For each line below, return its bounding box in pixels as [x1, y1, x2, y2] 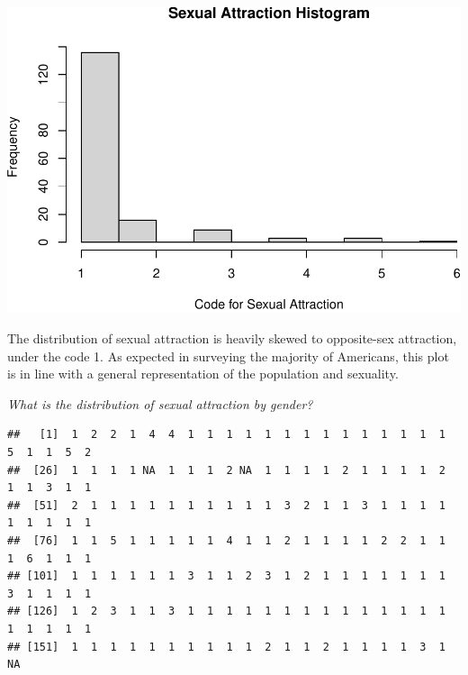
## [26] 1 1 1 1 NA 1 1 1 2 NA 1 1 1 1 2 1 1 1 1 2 [7, 463, 445, 477]
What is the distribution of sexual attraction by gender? [7, 394, 313, 413]
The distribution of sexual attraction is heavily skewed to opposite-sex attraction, [7, 329, 457, 348]
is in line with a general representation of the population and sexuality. [7, 364, 399, 383]
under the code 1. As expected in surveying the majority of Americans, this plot [7, 346, 449, 365]
